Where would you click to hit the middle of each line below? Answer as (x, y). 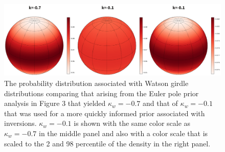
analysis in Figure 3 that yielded (55, 103)
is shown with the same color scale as (132, 123)
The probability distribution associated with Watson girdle (96, 83)
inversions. (20, 123)
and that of (160, 103)
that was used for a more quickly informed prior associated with (105, 113)
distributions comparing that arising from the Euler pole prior (102, 93)
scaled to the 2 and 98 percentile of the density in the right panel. (107, 143)
